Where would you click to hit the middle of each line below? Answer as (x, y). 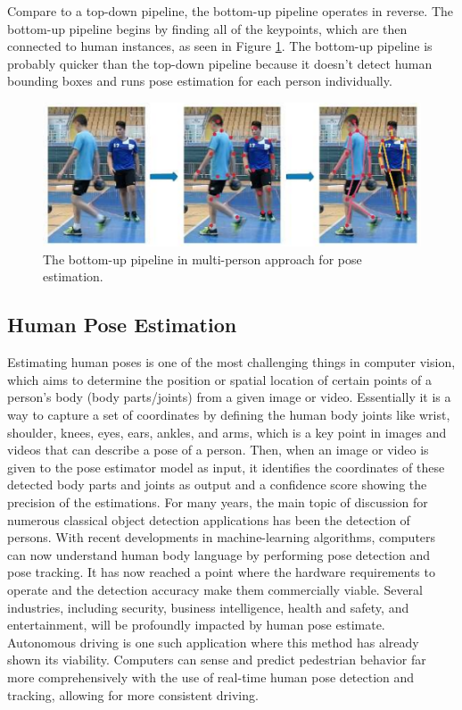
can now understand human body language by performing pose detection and (219, 554)
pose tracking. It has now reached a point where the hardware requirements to (221, 572)
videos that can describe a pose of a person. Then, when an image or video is (218, 450)
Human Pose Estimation (122, 325)
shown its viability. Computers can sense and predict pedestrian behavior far (217, 660)
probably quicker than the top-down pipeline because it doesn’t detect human (220, 63)
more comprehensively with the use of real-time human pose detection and (211, 677)
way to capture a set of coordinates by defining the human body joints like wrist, (229, 415)
